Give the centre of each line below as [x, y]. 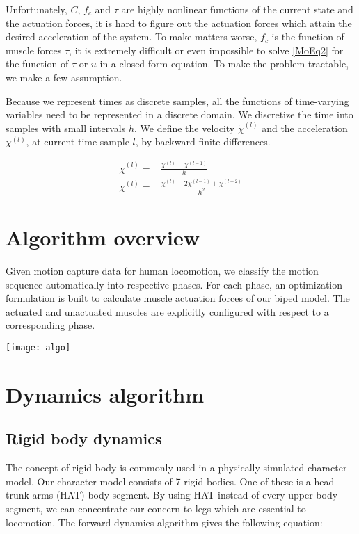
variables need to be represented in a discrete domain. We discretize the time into [179, 114]
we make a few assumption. [64, 77]
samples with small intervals [66, 128]
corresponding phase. [50, 325]
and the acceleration [305, 128]
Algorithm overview [103, 237]
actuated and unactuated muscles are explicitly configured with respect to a [167, 311]
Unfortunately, [37, 9]
